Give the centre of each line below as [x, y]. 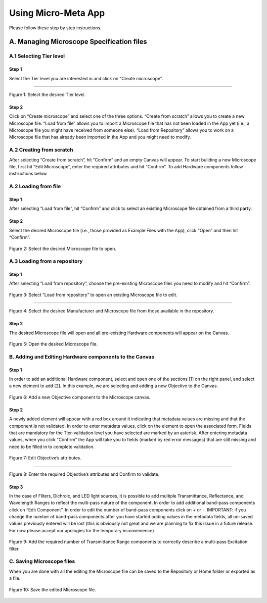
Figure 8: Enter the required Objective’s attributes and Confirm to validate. [84, 474]
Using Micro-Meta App [57, 13]
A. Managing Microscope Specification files [78, 42]
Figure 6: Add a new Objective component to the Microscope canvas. [80, 397]
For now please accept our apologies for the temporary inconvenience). [82, 530]
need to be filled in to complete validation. [52, 447]
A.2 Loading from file [35, 187]
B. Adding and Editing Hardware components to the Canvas [82, 356]
